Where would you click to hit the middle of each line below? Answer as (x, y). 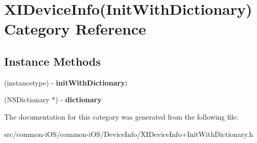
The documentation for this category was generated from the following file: (121, 116)
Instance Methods (52, 61)
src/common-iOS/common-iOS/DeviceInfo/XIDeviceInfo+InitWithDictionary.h (129, 134)
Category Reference (75, 29)
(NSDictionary (27, 99)
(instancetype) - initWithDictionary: (66, 82)
